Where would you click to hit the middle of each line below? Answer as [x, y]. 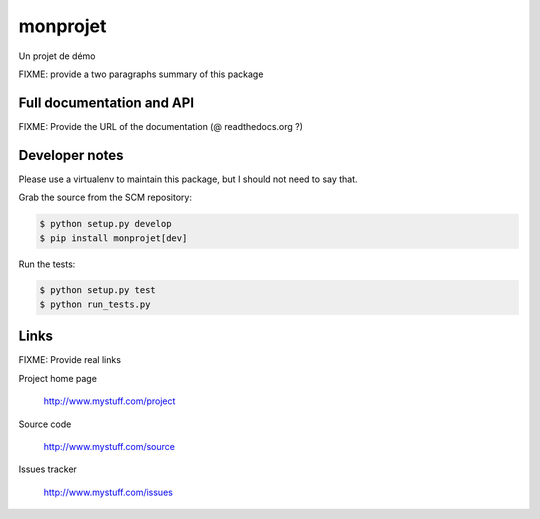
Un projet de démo [57, 56]
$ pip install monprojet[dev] [113, 238]
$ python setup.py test [98, 290]
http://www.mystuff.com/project [109, 401]
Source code [45, 424]
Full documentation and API [106, 102]
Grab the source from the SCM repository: [105, 197]
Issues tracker [47, 469]
